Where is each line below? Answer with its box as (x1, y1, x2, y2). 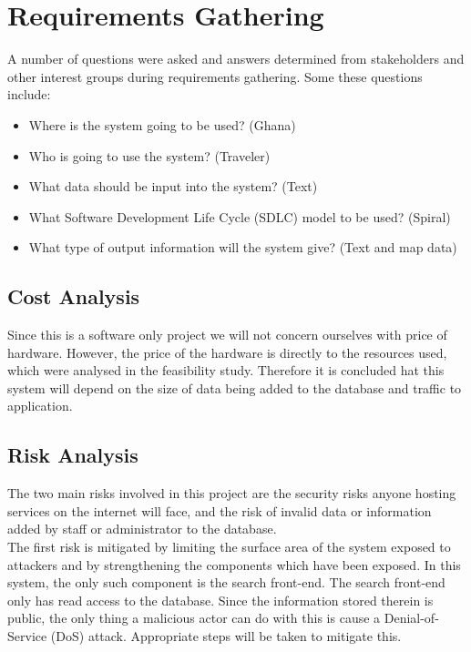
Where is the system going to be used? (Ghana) (28, 115, 296, 134)
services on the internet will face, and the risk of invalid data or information (7, 501, 432, 520)
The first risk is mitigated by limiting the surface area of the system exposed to (7, 537, 451, 556)
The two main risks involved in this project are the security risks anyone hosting (7, 484, 456, 503)
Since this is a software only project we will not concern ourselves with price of (7, 325, 447, 344)
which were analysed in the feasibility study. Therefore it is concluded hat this (7, 361, 445, 380)
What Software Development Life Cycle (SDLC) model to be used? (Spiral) (28, 207, 451, 226)
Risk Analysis (7, 441, 138, 469)
